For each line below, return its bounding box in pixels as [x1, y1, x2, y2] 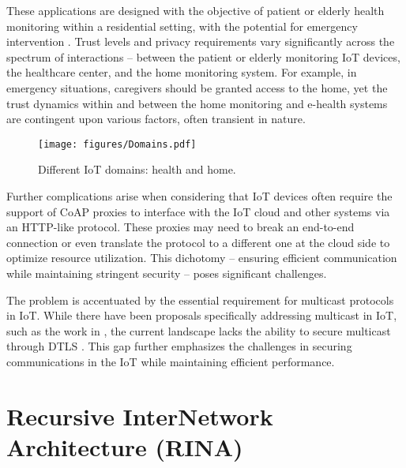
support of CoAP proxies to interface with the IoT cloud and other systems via [6, 203, 390, 219]
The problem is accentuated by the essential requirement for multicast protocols [6, 291, 394, 308]
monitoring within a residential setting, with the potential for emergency [6, 17, 358, 34]
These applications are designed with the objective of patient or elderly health [6, 2, 385, 18]
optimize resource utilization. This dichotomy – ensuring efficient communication [6, 249, 397, 266]
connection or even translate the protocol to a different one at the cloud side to [6, 234, 390, 250]
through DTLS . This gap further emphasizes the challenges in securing [6, 338, 352, 354]
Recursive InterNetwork [6, 399, 273, 432]
